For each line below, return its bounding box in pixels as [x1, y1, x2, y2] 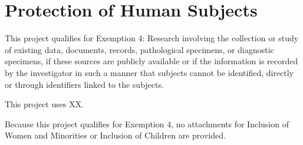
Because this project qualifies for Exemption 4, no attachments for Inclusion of [5, 117, 289, 130]
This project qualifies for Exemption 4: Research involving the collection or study [5, 32, 299, 44]
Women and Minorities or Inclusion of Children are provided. [5, 129, 226, 141]
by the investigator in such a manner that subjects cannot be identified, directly [5, 66, 294, 78]
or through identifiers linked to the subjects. [5, 78, 164, 90]
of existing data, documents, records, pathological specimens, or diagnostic [5, 43, 274, 55]
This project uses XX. [5, 98, 84, 110]
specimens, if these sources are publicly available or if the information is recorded [5, 55, 298, 67]
